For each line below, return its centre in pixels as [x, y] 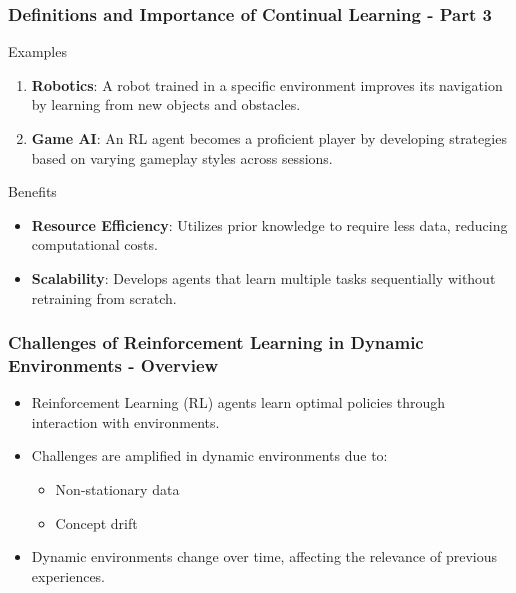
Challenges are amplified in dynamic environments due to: [209, 455]
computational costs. [94, 244]
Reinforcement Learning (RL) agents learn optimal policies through [238, 402]
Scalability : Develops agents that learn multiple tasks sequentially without [263, 277]
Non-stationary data [117, 489]
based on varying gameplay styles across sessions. [182, 157]
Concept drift [96, 522]
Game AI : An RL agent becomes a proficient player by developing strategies [269, 138]
